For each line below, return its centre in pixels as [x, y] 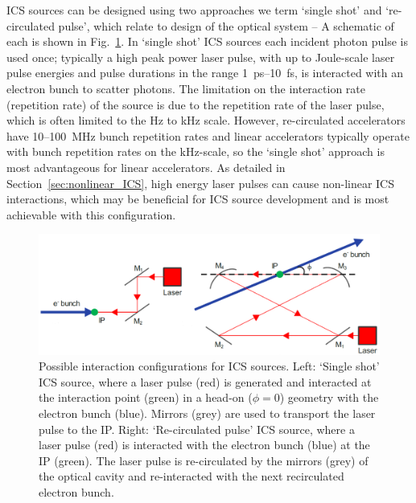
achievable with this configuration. [91, 214]
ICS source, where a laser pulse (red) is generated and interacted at [205, 381]
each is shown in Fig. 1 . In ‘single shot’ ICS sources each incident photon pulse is [208, 41]
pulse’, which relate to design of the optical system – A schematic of [226, 25]
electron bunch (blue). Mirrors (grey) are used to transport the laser [207, 413]
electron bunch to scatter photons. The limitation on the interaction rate [186, 88]
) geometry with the [329, 397]
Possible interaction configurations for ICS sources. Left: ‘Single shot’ [209, 366]
